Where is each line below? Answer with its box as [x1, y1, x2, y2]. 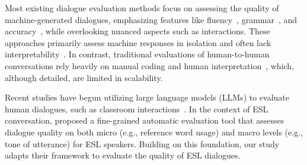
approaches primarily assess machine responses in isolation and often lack [5, 36, 271, 48]
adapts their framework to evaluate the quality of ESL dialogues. [5, 149, 241, 161]
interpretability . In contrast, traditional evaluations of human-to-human [5, 48, 270, 60]
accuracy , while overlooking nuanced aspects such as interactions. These [5, 25, 270, 37]
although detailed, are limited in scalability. [5, 71, 163, 83]
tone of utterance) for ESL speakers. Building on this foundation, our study [5, 137, 280, 150]
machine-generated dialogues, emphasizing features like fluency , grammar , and [5, 13, 298, 25]
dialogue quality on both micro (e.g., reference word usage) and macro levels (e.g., [5, 125, 303, 138]
